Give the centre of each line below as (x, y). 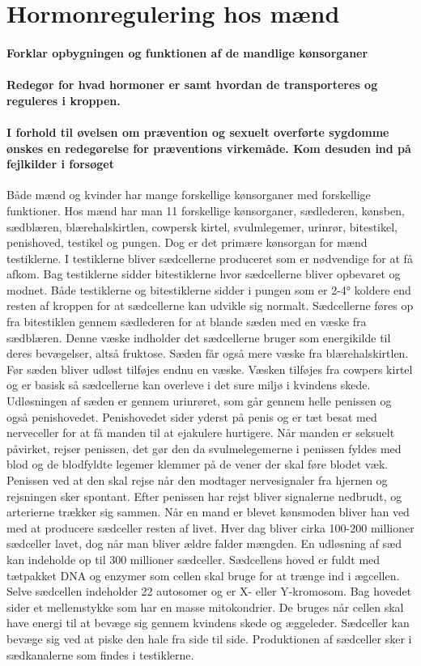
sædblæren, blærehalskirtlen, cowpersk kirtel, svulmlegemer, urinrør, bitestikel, (202, 226)
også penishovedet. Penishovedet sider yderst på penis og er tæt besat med (192, 416)
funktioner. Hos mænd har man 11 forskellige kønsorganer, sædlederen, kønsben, (206, 210)
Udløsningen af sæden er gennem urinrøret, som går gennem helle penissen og (199, 401)
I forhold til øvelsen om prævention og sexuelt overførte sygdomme (198, 132)
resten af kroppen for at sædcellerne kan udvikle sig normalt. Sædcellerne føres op (210, 305)
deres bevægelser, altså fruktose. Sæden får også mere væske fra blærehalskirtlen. (208, 353)
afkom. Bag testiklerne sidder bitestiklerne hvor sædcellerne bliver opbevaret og (204, 274)
